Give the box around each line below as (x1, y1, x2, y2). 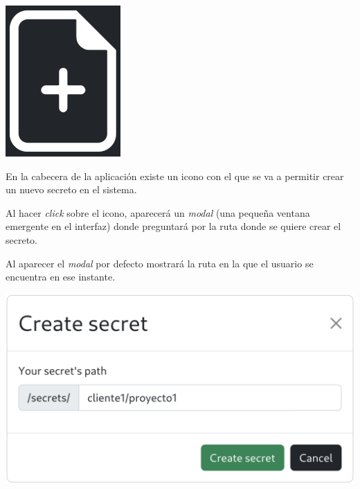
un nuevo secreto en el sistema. (6, 182, 137, 197)
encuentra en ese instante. (6, 269, 116, 284)
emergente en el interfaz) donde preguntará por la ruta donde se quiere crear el (6, 219, 341, 233)
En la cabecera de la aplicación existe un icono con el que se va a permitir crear (6, 168, 344, 183)
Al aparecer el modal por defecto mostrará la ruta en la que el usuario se (6, 256, 314, 270)
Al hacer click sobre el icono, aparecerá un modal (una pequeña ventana (6, 205, 310, 220)
